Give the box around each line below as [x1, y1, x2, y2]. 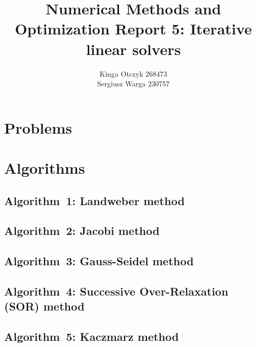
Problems [4, 117, 72, 138]
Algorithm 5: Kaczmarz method [4, 328, 179, 344]
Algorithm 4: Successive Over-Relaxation [4, 283, 228, 299]
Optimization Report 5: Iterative [14, 18, 252, 39]
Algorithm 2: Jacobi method [4, 223, 160, 239]
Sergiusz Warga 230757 [97, 78, 170, 89]
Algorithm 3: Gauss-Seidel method [4, 253, 194, 269]
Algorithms [4, 157, 85, 178]
